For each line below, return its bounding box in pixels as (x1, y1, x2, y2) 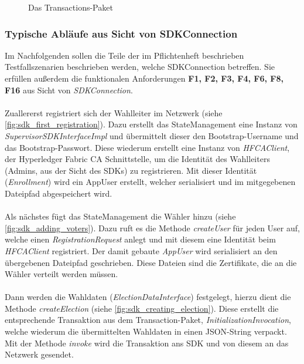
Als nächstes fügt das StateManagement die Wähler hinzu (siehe (5, 210, 236, 223)
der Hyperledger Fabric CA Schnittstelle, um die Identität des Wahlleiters (5, 153, 270, 165)
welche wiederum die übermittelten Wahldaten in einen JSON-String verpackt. (5, 325, 287, 338)
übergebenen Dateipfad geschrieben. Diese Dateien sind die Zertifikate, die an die (5, 256, 297, 268)
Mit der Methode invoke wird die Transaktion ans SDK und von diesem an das (5, 336, 289, 349)
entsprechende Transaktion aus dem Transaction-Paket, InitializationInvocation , (5, 314, 291, 326)
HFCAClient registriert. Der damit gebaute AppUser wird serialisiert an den (5, 244, 278, 257)
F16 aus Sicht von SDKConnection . (5, 83, 133, 96)
